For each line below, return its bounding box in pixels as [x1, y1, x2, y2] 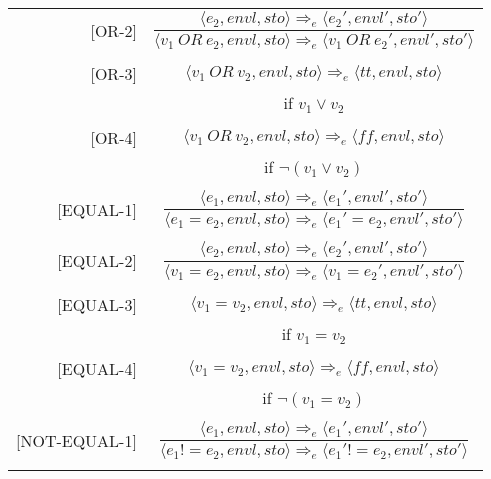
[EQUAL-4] [57, 356, 137, 380]
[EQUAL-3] [57, 292, 137, 316]
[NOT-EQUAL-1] [16, 428, 137, 452]
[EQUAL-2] [57, 249, 137, 273]
